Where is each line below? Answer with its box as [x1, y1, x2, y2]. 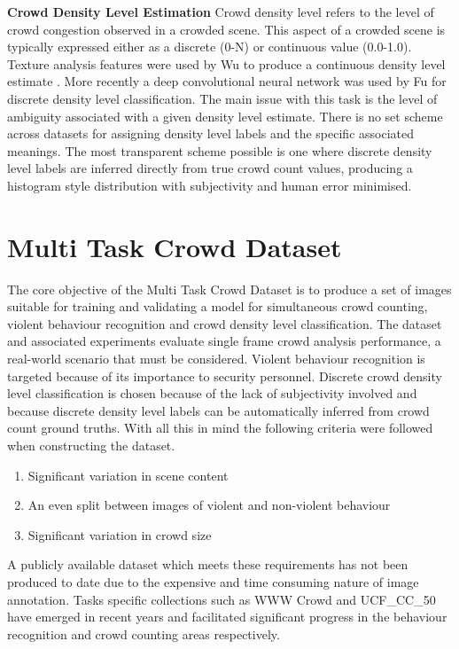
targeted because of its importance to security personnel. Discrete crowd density [7, 366, 442, 385]
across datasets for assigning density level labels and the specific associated [7, 124, 414, 143]
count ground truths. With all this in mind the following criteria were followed [7, 418, 433, 437]
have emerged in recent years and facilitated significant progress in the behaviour [7, 607, 447, 626]
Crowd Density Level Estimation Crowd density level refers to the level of [7, 3, 434, 20]
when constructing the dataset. [7, 436, 175, 454]
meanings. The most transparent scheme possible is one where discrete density [7, 141, 432, 160]
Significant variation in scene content [27, 465, 229, 484]
